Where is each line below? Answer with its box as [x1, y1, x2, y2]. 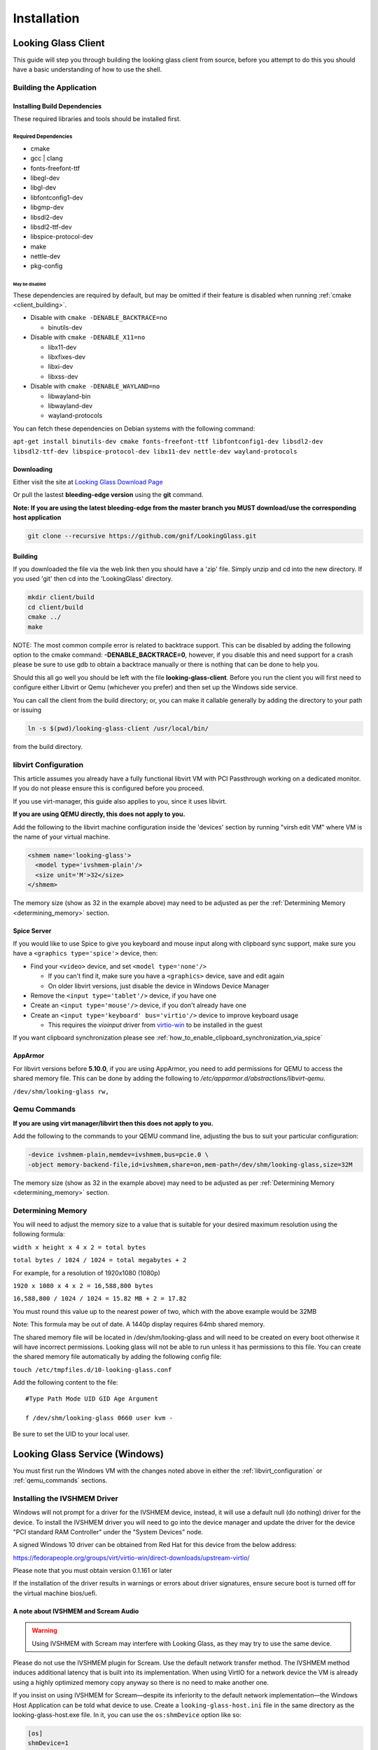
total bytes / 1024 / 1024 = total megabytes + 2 [13, 1256, 187, 1264]
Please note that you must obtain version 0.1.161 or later [13, 1567, 173, 1575]
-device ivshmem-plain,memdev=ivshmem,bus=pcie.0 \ [27, 1151, 209, 1158]
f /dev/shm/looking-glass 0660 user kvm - [25, 1414, 174, 1422]
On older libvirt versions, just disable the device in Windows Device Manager [48, 981, 269, 990]
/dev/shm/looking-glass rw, [13, 1087, 110, 1095]
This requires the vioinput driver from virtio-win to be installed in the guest [48, 1021, 262, 1029]
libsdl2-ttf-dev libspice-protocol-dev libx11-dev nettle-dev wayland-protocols [13, 447, 297, 455]
